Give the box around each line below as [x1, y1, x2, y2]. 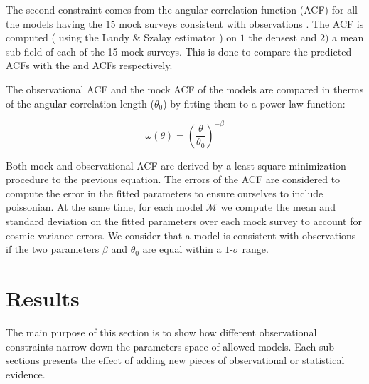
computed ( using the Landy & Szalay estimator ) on [6, 30, 237, 45]
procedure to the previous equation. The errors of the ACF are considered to [6, 172, 341, 187]
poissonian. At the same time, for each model [6, 199, 203, 214]
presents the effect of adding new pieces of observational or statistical [43, 353, 345, 368]
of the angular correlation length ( [6, 95, 154, 110]
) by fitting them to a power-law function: [163, 95, 346, 110]
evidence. [6, 366, 46, 381]
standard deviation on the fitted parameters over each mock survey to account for [6, 214, 362, 229]
